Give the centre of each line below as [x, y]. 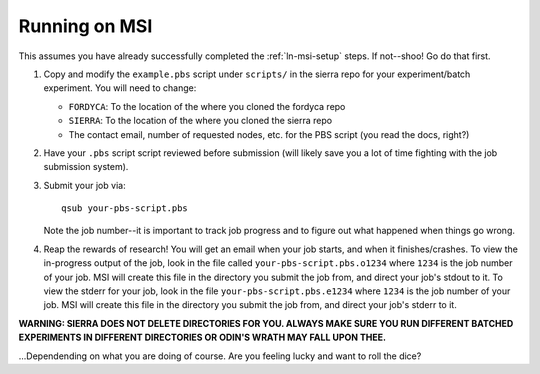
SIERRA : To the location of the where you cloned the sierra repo [200, 121]
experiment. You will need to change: [120, 88]
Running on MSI [85, 26]
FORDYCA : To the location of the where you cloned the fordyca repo [207, 106]
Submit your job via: [84, 185]
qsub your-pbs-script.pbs [125, 208]
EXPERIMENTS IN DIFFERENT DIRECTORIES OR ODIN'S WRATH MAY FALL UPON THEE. [202, 337]
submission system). [86, 167]
